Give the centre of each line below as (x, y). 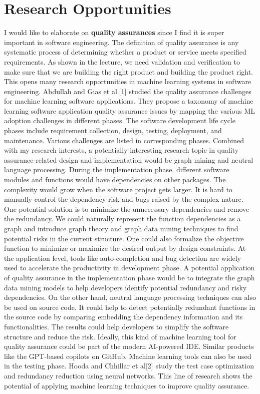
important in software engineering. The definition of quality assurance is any (121, 42)
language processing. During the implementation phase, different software (117, 169)
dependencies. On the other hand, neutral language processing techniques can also (130, 297)
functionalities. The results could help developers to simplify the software (116, 326)
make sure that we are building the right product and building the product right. (128, 71)
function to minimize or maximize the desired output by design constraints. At (125, 248)
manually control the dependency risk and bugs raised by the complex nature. (124, 199)
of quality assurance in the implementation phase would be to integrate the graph (129, 277)
